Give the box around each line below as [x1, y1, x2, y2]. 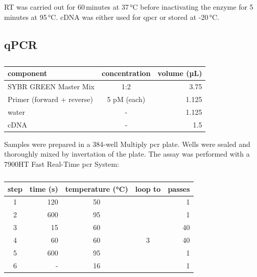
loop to [135, 183, 161, 194]
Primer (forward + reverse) [8, 94, 93, 105]
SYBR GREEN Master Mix [8, 81, 95, 92]
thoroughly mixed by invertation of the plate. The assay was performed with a [4, 148, 250, 159]
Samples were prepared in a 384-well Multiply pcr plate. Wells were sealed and [4, 138, 250, 149]
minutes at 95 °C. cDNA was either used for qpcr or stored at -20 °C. [4, 11, 220, 22]
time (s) [29, 183, 58, 194]
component [8, 68, 48, 79]
